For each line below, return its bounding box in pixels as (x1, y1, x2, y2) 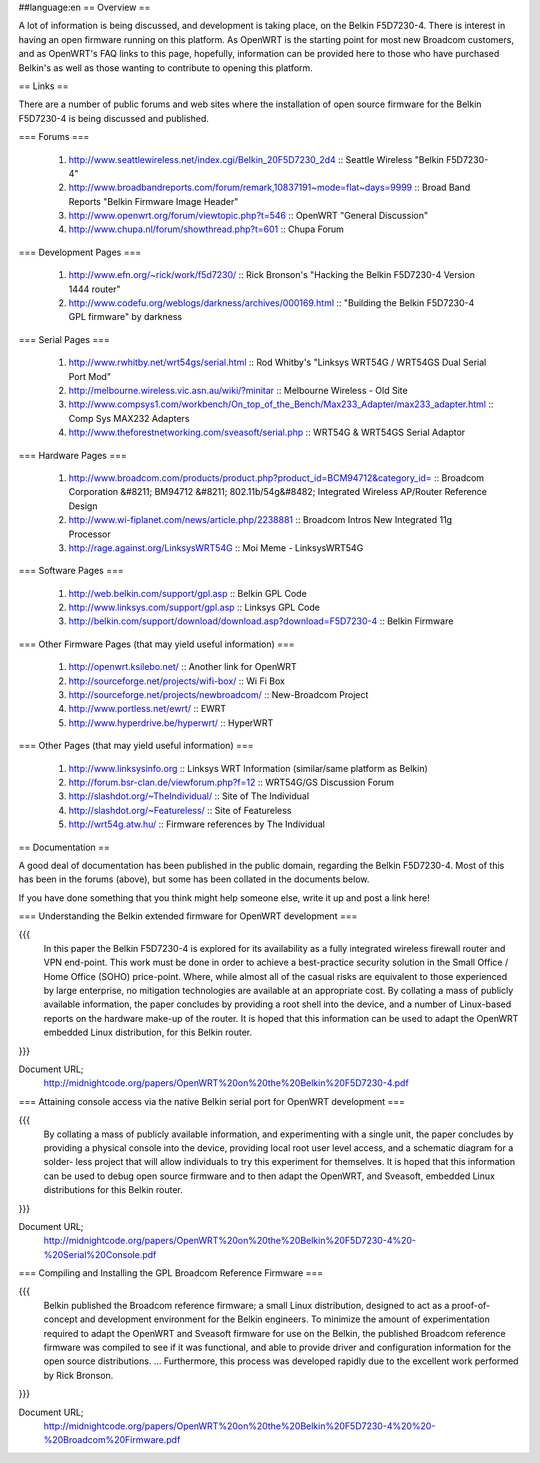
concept (43, 1313, 78, 1325)
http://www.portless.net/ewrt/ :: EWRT (68, 703, 227, 715)
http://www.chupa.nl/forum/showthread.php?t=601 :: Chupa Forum (68, 223, 345, 235)
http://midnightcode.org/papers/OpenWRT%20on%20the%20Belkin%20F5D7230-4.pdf (43, 1077, 409, 1089)
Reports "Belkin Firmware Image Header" (68, 195, 239, 207)
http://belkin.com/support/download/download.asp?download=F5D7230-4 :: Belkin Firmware (68, 615, 454, 627)
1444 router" (68, 283, 121, 295)
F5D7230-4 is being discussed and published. (18, 112, 210, 124)
